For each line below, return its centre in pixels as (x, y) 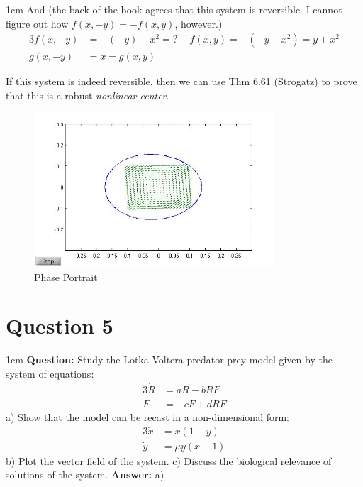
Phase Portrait (66, 277)
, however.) (199, 23)
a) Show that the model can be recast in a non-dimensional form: (148, 417)
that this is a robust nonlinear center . (88, 95)
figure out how (37, 23)
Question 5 (60, 325)
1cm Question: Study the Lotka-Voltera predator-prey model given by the (169, 360)
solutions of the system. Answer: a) (85, 475)
